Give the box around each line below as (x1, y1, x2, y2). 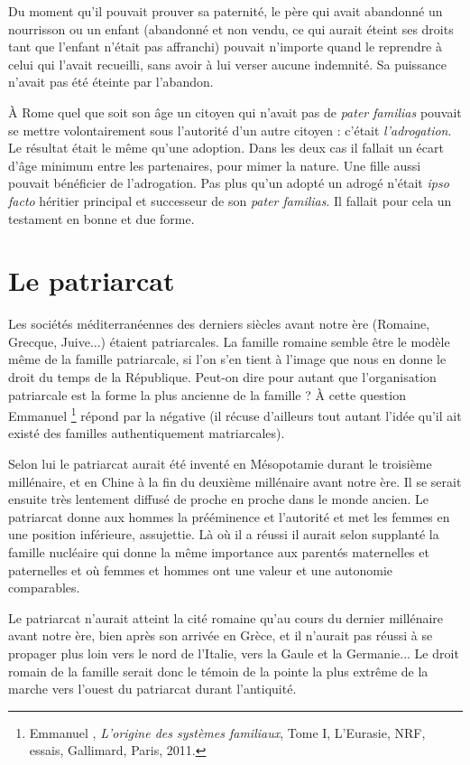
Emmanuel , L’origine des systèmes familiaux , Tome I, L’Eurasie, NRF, (29, 723, 426, 742)
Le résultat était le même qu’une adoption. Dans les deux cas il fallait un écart (8, 138, 444, 157)
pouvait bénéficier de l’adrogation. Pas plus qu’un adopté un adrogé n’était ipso (8, 173, 449, 192)
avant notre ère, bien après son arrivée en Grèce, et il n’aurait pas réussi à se (8, 626, 433, 645)
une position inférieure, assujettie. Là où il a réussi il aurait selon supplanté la (8, 525, 439, 544)
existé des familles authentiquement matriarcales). (8, 424, 285, 443)
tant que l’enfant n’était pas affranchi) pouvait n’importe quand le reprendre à (8, 37, 442, 56)
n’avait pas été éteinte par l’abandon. (8, 72, 214, 91)
